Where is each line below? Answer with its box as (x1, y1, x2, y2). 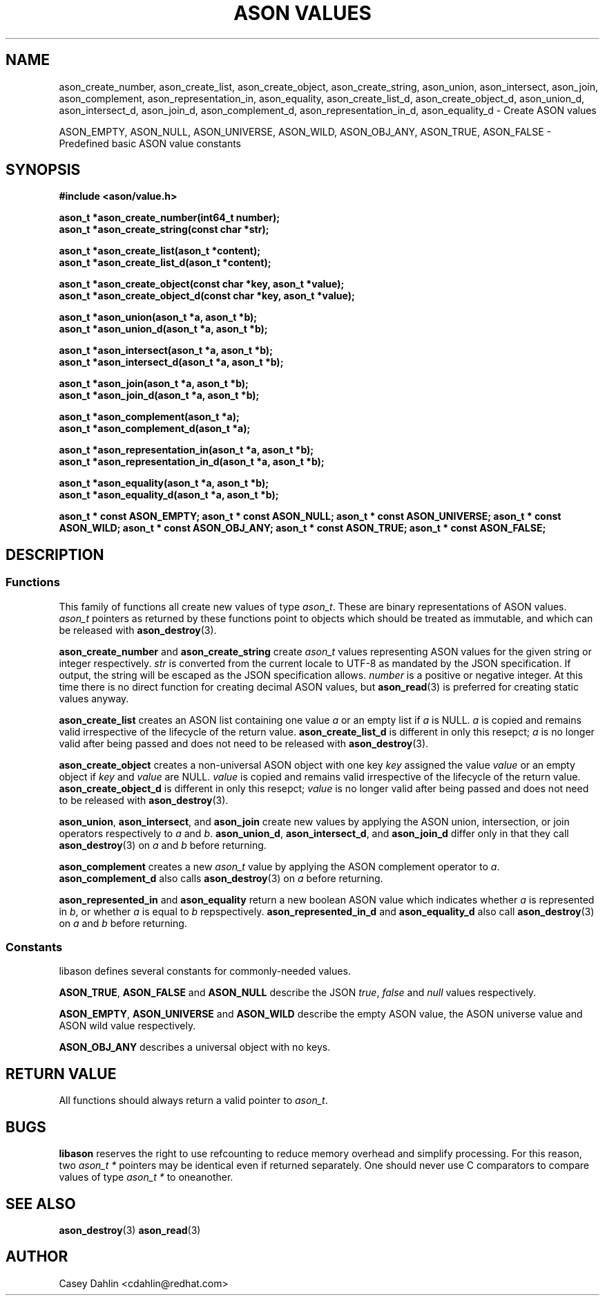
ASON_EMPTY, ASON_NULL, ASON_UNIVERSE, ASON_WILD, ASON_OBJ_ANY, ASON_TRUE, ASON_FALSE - (59, 125, 551, 138)
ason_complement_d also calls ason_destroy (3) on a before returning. (59, 872, 383, 884)
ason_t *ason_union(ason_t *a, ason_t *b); (59, 311, 258, 324)
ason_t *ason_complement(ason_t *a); (59, 411, 240, 423)
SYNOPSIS (6, 161, 81, 179)
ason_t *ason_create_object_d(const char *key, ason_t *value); (59, 290, 355, 302)
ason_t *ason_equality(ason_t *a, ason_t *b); (59, 477, 269, 489)
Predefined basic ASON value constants (59, 137, 241, 149)
